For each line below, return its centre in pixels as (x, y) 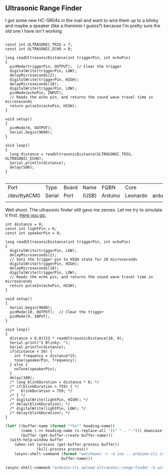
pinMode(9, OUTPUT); (31, 128)
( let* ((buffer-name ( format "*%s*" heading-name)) (60, 426)
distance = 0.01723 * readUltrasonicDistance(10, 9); (67, 338)
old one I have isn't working (34, 31)
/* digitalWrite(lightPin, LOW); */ (48, 408)
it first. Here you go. (26, 215)
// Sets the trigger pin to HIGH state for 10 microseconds (73, 259)
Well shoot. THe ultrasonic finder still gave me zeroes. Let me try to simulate (84, 209)
